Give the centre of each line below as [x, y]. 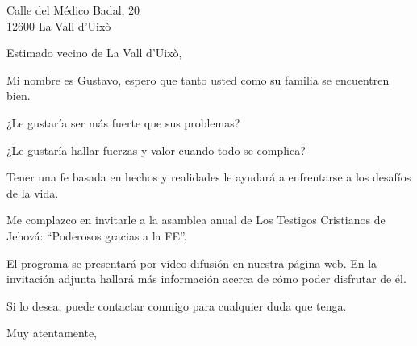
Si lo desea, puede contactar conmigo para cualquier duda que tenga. [177, 305]
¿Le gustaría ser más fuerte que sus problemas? [123, 122]
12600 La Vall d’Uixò [59, 25]
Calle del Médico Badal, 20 [73, 10]
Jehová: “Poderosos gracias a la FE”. [97, 235]
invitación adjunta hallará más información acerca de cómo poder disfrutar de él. [206, 279]
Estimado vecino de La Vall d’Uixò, [94, 53]
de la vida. [33, 192]
